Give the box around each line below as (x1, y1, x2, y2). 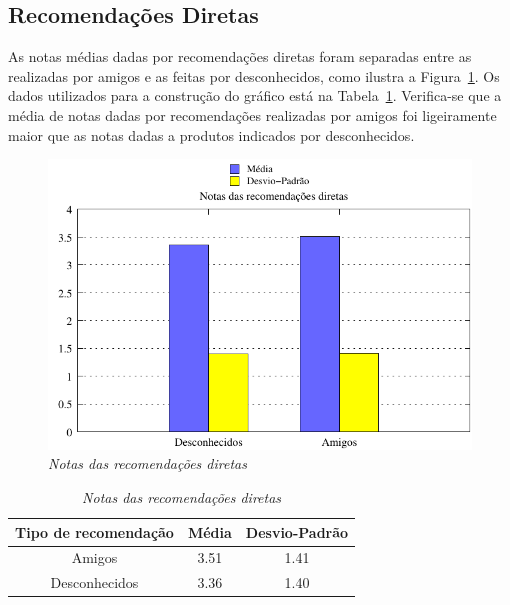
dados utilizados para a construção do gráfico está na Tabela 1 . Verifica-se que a (8, 85, 502, 106)
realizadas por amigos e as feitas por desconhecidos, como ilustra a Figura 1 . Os (8, 65, 500, 86)
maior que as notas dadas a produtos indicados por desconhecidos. (8, 124, 415, 145)
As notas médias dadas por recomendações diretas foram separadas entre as (8, 46, 472, 67)
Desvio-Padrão (245, 521, 349, 542)
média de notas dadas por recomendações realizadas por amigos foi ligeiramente (8, 104, 497, 125)
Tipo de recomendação (15, 521, 174, 542)
